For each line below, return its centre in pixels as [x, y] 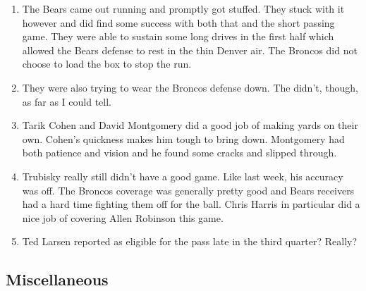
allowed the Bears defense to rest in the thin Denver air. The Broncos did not [190, 50]
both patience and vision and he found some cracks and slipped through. [179, 153]
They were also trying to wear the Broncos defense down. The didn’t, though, [190, 87]
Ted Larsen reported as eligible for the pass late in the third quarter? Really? [190, 241]
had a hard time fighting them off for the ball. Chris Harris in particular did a [191, 204]
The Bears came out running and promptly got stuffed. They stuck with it [183, 8]
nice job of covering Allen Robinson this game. [123, 217]
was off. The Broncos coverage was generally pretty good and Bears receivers [188, 190]
